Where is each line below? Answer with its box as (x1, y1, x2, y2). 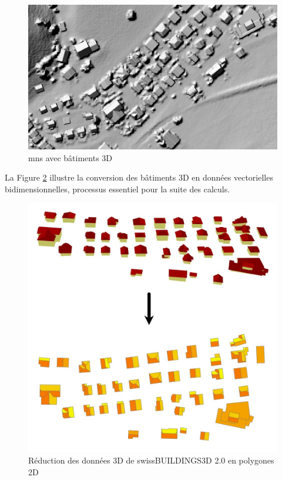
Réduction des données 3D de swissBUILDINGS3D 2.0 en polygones (28, 454, 274, 466)
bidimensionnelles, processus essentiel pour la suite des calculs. (5, 182, 230, 195)
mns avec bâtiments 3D (28, 151, 113, 164)
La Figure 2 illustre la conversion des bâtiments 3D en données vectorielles (5, 171, 273, 184)
